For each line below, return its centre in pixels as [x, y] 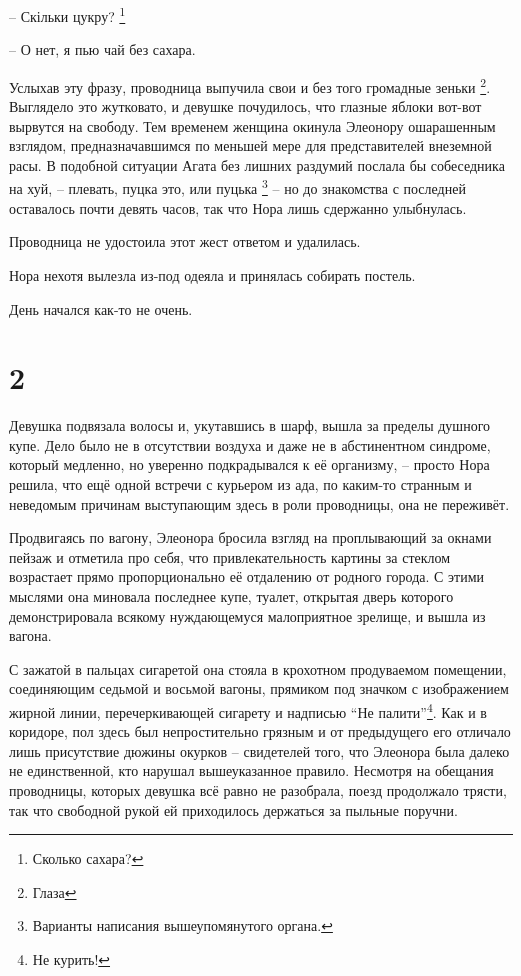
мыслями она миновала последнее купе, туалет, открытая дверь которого [231, 595]
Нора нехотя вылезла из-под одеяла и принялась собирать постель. [212, 274]
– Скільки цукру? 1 [67, 14]
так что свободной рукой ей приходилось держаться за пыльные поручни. [233, 809]
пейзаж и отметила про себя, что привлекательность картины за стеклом [230, 556]
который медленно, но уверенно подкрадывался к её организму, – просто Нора [249, 464]
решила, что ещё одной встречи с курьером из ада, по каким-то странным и [240, 484]
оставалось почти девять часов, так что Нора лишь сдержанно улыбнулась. [238, 207]
